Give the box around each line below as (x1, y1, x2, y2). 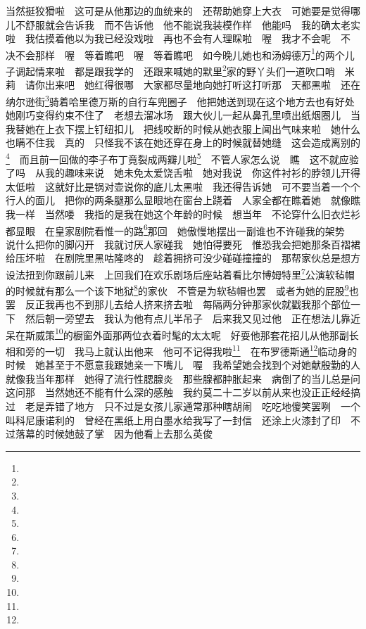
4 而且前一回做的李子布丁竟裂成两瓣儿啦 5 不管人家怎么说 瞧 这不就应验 (6, 149, 359, 166)
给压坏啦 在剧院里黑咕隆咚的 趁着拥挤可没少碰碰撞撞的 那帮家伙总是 (6, 250, 341, 265)
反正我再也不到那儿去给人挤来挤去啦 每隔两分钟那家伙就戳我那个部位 (25, 297, 351, 312)
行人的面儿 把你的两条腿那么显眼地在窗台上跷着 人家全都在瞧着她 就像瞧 (6, 193, 360, 208)
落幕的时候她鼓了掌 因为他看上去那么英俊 (15, 426, 213, 441)
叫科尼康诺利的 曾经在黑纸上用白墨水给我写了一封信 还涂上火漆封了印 (6, 412, 341, 427)
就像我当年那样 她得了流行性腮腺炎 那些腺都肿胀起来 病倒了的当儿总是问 (6, 371, 360, 386)
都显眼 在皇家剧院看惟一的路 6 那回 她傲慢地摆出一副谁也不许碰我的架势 (6, 221, 345, 238)
